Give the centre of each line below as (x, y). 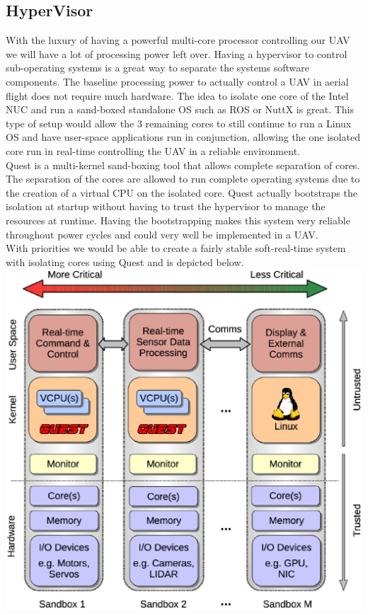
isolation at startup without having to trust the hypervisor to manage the (166, 206)
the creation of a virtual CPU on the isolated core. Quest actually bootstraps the (182, 192)
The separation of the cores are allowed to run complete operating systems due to (183, 179)
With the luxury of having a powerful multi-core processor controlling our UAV (178, 40)
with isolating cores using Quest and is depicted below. (125, 261)
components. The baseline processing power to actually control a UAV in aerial (177, 81)
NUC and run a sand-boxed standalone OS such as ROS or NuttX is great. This (180, 109)
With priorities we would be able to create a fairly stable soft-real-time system (176, 248)
